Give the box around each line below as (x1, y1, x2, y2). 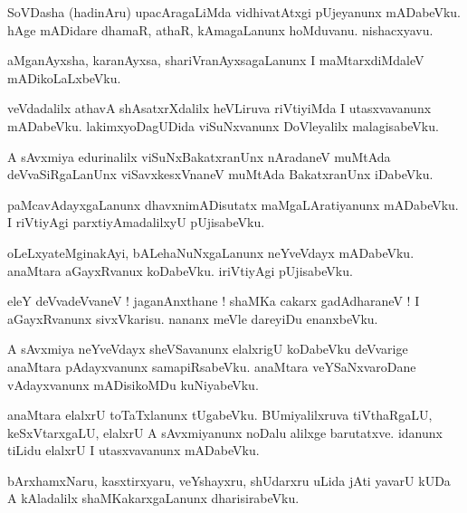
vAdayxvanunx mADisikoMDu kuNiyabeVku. (7, 375, 259, 394)
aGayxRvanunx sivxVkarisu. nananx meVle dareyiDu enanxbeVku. (7, 309, 378, 328)
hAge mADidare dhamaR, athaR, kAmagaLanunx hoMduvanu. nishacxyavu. (7, 20, 434, 39)
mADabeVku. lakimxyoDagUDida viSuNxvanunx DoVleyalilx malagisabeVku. (7, 116, 439, 135)
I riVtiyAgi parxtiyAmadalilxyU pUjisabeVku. (7, 213, 265, 232)
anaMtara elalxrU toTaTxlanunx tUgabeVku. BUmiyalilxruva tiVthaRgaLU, (7, 405, 433, 424)
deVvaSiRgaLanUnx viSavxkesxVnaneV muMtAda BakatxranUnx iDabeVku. (7, 165, 434, 184)
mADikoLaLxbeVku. (7, 68, 121, 87)
